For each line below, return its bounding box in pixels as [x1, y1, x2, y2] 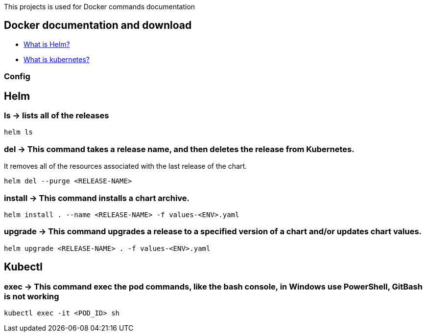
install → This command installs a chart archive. [4, 193, 190, 203]
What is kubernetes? [24, 55, 90, 64]
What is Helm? [24, 40, 70, 48]
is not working [4, 291, 59, 301]
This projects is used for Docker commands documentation [4, 2, 195, 11]
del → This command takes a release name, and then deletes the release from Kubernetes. [4, 144, 355, 154]
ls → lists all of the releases [4, 111, 109, 121]
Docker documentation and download [4, 19, 192, 32]
